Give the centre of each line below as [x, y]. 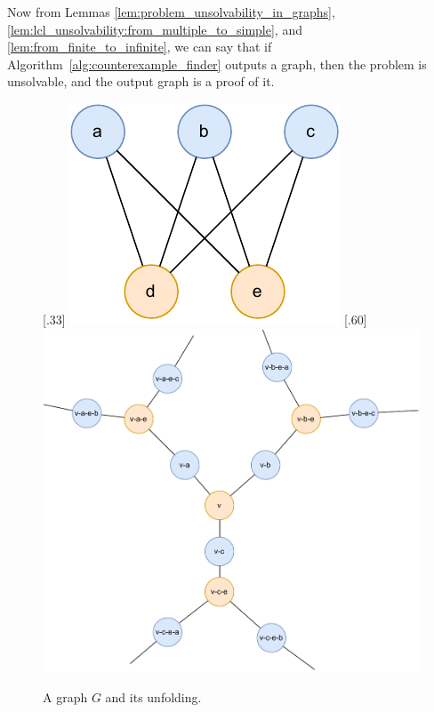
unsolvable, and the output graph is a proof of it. [141, 81]
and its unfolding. [153, 696]
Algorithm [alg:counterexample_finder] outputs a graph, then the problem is [217, 64]
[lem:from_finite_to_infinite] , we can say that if [140, 47]
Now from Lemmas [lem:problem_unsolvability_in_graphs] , [171, 12]
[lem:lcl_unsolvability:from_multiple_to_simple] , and [155, 29]
